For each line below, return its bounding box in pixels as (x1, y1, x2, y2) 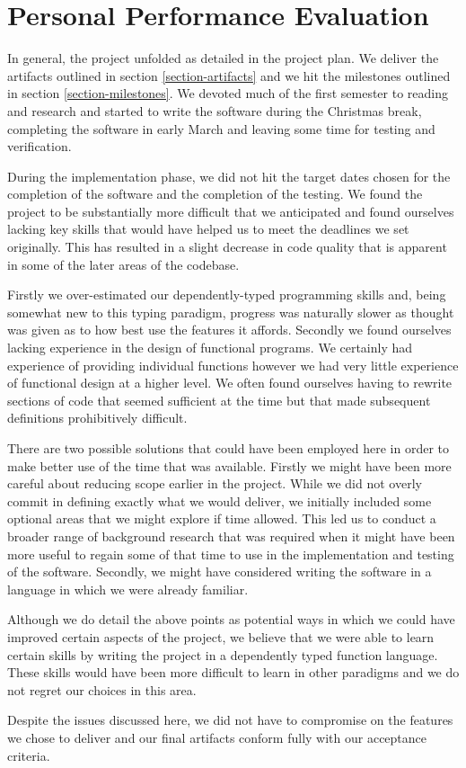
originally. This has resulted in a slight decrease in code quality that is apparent (7, 237, 447, 256)
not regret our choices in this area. (7, 680, 197, 699)
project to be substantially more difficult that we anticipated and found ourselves (7, 201, 454, 220)
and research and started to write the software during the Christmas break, (7, 101, 422, 120)
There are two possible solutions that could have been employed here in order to (7, 439, 450, 457)
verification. (7, 137, 72, 156)
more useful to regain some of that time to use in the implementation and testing (7, 544, 454, 563)
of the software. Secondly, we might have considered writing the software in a (7, 562, 432, 581)
